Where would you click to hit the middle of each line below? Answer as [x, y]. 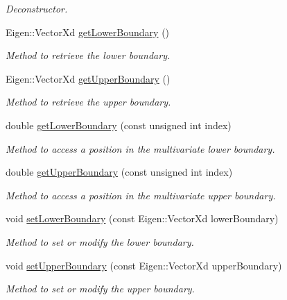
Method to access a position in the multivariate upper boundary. [141, 195]
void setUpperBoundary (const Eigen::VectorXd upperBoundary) [144, 265]
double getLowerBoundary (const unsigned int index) [119, 125]
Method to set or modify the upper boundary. [100, 289]
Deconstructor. [37, 8]
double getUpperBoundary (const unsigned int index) [119, 172]
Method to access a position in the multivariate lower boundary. [140, 148]
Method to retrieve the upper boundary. [88, 102]
